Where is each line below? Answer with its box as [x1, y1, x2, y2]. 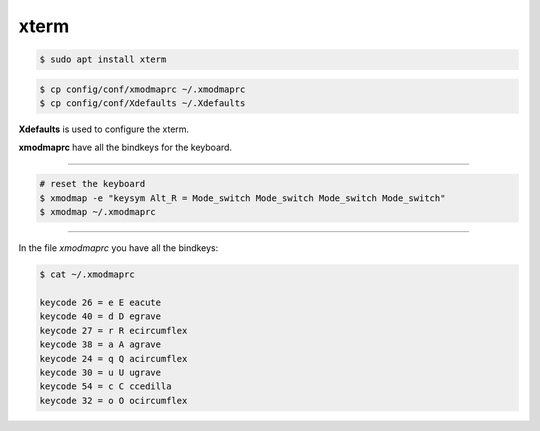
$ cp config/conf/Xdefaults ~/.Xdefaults [39, 98, 246, 109]
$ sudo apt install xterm [39, 54, 167, 65]
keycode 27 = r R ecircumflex [39, 325, 188, 336]
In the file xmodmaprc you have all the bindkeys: [18, 242, 219, 254]
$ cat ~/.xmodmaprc [39, 269, 135, 280]
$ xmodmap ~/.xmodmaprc [39, 206, 157, 218]
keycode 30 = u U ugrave [39, 366, 162, 378]
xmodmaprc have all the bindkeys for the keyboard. [18, 141, 233, 154]
